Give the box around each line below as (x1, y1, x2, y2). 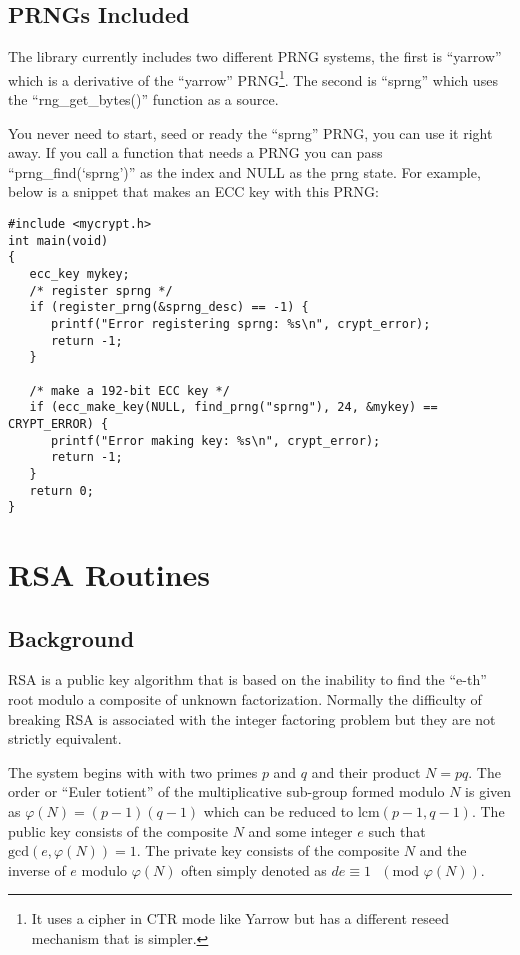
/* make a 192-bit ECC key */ (29, 383, 230, 398)
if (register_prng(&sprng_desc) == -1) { (29, 300, 309, 315)
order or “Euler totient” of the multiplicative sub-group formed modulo (8, 781, 445, 802)
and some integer (248, 820, 353, 841)
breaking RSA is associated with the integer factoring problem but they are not (8, 708, 496, 729)
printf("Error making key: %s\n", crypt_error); (50, 433, 381, 448)
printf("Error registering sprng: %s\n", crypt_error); (50, 316, 431, 331)
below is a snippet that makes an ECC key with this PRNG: (8, 181, 379, 202)
